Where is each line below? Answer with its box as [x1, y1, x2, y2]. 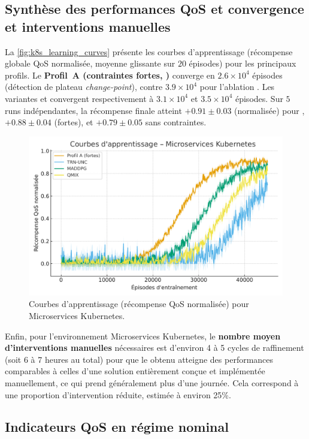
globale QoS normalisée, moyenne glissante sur [5, 57, 175, 70]
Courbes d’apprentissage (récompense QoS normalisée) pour [29, 297, 249, 310]
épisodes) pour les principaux [189, 57, 296, 70]
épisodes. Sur [235, 92, 283, 104]
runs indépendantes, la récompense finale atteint [5, 104, 182, 116]
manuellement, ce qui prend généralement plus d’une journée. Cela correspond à [5, 376, 299, 389]
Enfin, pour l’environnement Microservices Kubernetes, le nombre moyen [5, 329, 281, 342]
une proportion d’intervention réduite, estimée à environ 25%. [5, 388, 231, 401]
